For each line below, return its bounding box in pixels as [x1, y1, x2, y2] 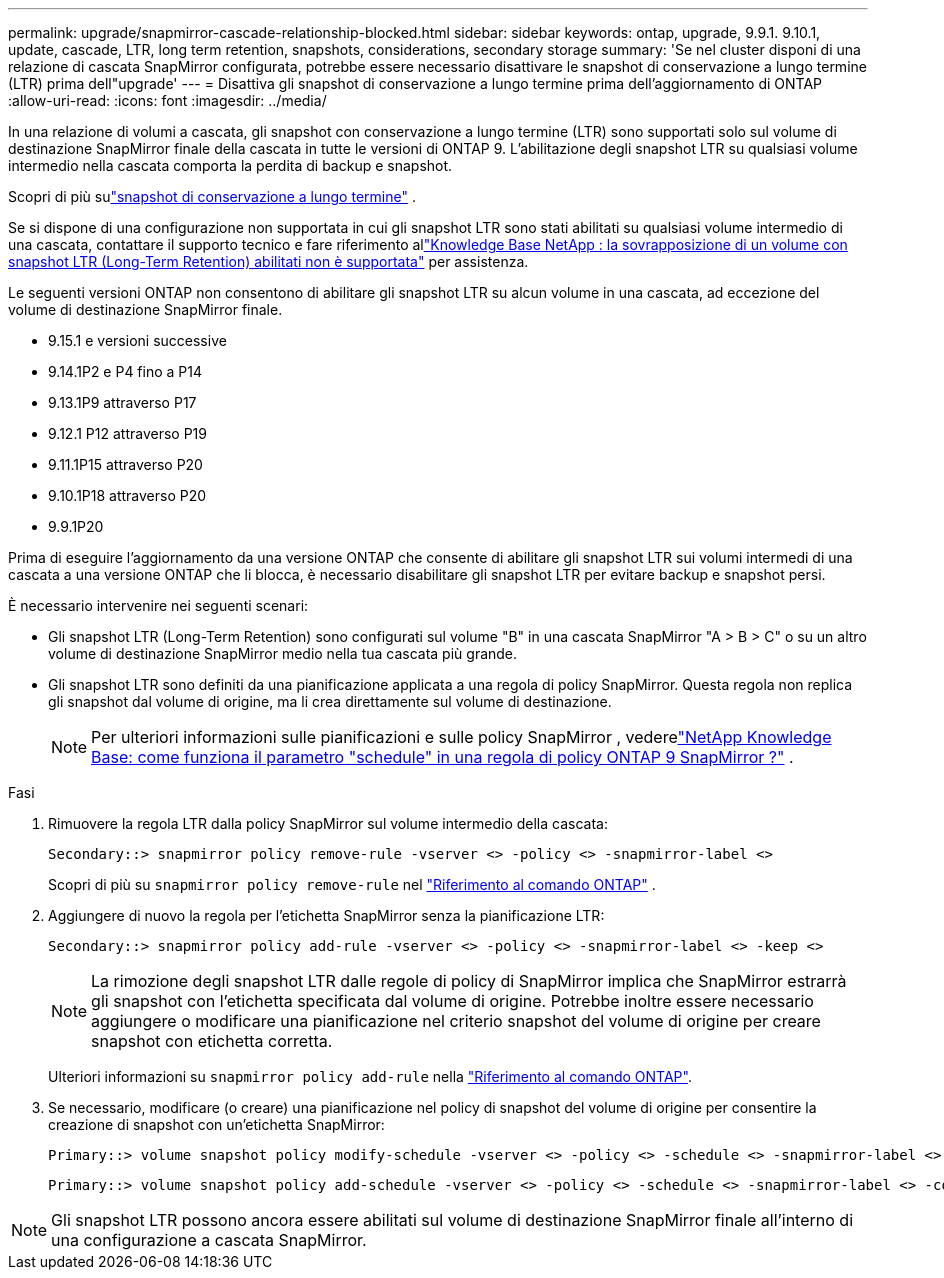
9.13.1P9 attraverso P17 [48, 394, 197, 411]
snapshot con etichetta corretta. [91, 1031, 333, 1051]
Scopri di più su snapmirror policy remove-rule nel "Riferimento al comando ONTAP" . [48, 876, 656, 893]
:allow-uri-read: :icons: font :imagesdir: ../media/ [8, 92, 327, 109]
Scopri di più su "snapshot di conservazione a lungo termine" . [8, 188, 416, 205]
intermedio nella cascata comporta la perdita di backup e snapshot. [8, 157, 453, 174]
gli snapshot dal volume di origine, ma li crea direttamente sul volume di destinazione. [48, 693, 612, 710]
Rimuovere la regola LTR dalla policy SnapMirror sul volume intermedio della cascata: [48, 815, 608, 832]
